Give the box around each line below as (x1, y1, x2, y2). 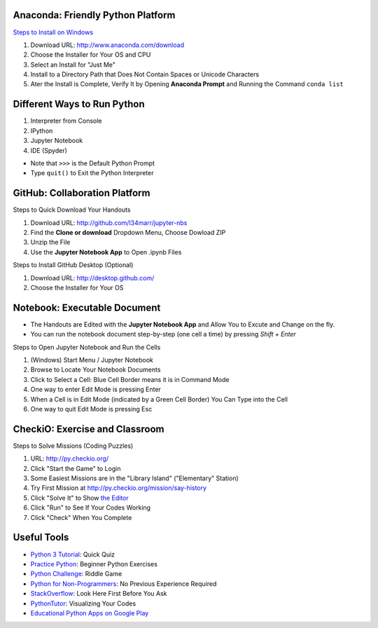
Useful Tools (13, 531, 69, 543)
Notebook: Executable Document (13, 301, 161, 313)
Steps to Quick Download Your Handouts (13, 205, 131, 214)
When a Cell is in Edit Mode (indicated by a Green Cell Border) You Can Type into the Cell (30, 395, 288, 403)
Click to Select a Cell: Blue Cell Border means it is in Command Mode (30, 375, 230, 383)
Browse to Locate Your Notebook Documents (30, 365, 161, 374)
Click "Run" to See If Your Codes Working (30, 503, 150, 512)
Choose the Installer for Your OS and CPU (30, 50, 151, 59)
